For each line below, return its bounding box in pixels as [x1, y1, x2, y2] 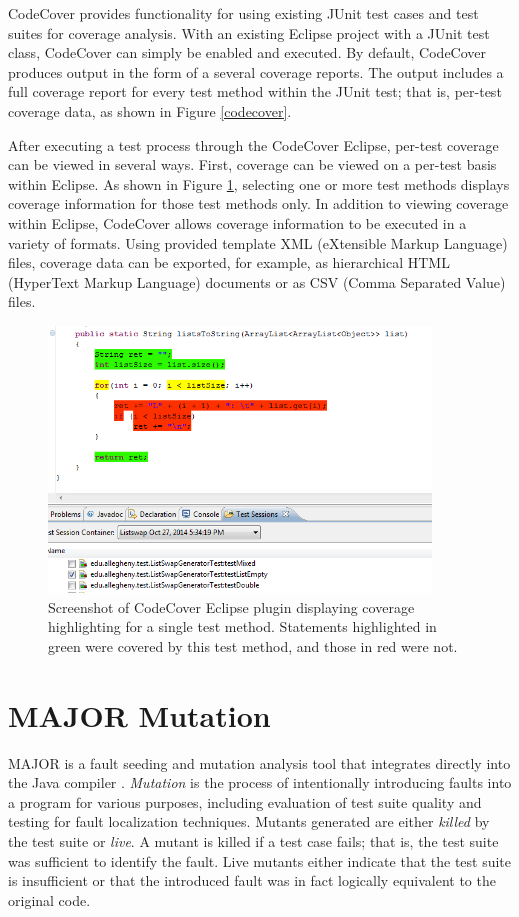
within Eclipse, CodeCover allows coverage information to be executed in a [8, 212, 467, 233]
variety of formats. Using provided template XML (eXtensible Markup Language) [8, 232, 508, 253]
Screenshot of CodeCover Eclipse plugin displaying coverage [48, 596, 415, 617]
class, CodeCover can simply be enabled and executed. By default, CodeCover [8, 42, 487, 63]
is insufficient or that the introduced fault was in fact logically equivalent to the [8, 870, 496, 891]
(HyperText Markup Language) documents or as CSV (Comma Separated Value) [8, 271, 506, 292]
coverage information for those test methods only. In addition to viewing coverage [8, 193, 509, 214]
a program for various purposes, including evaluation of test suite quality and [8, 791, 482, 812]
